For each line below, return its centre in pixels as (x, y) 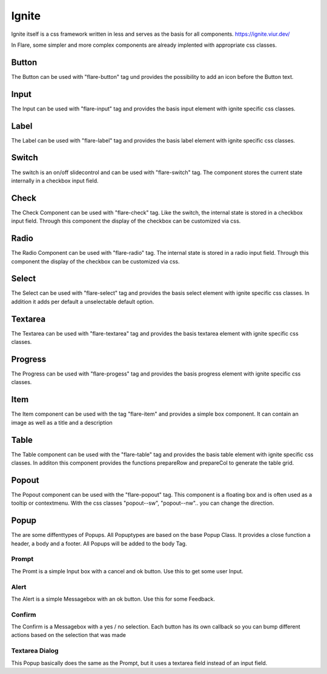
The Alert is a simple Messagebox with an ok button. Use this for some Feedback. (113, 599)
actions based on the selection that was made (69, 635)
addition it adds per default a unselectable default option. (83, 302)
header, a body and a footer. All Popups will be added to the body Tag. (99, 544)
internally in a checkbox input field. (55, 180)
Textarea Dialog (35, 651)
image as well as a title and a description (62, 422)
